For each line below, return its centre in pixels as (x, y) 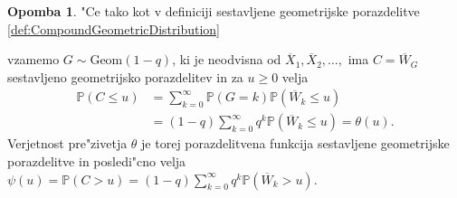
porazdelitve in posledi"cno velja (97, 161)
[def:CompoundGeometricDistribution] (114, 28)
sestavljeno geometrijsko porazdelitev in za (125, 76)
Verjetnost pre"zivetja (67, 143)
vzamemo (33, 59)
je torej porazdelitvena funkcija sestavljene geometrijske (295, 143)
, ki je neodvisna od (227, 59)
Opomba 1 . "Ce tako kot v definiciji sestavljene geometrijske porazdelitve (214, 11)
